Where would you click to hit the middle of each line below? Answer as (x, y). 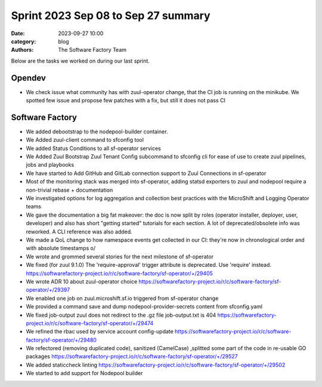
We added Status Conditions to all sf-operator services (93, 148)
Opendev (28, 78)
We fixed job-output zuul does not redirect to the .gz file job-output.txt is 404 (121, 315)
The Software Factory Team (92, 50)
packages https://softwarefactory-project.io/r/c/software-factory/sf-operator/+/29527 (132, 357)
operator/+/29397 (48, 290)
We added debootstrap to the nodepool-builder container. (97, 132)
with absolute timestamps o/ (61, 248)
